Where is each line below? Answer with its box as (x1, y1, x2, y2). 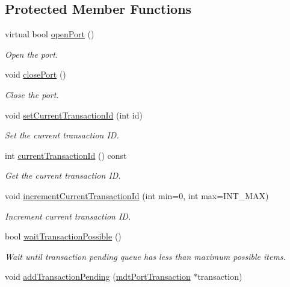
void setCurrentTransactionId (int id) (5, 108, 143, 121)
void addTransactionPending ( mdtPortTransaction (5, 270, 191, 283)
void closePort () (5, 68, 66, 81)
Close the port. (5, 88, 59, 100)
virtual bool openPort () (5, 28, 94, 40)
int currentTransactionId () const (5, 149, 127, 161)
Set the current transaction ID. (5, 129, 119, 141)
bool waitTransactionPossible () (5, 230, 122, 242)
